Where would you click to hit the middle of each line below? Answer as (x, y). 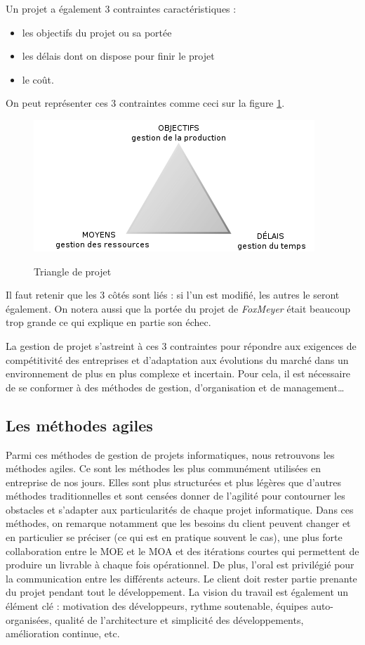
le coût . (38, 79)
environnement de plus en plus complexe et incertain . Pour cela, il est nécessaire (178, 373)
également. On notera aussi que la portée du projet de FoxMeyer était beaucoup (178, 308)
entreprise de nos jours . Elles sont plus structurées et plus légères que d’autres (174, 482)
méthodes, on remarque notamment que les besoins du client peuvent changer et (178, 523)
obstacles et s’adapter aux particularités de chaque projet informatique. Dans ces (180, 509)
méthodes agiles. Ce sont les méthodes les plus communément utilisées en (163, 468)
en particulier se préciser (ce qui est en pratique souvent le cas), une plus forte (174, 537)
